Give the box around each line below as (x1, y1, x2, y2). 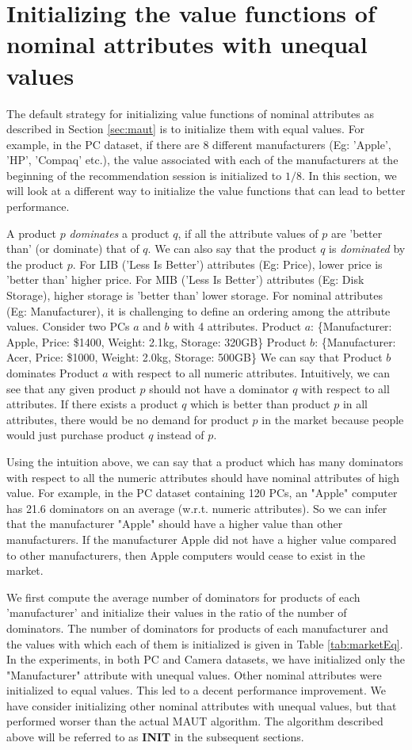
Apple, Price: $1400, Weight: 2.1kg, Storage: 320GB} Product (6, 333, 307, 350)
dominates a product (69, 224, 170, 241)
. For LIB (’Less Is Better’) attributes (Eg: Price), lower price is (72, 255, 383, 272)
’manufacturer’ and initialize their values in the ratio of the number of (6, 604, 347, 621)
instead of (157, 427, 204, 443)
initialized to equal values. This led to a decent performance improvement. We (6, 682, 386, 698)
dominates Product (6, 365, 99, 381)
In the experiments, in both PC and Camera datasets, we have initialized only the (6, 651, 405, 668)
